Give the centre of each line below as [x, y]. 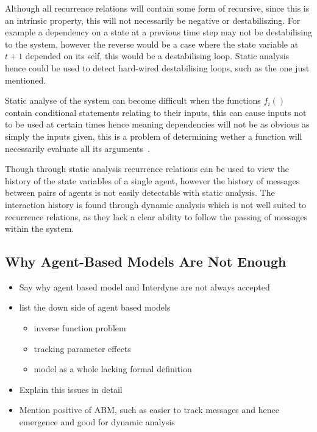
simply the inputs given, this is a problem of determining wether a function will [154, 136]
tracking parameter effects [82, 348]
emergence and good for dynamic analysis [97, 422]
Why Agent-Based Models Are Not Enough [146, 261]
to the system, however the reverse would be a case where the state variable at [152, 44]
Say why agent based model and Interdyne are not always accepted [144, 286]
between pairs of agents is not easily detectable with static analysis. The [140, 193]
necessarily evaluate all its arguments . [77, 148]
